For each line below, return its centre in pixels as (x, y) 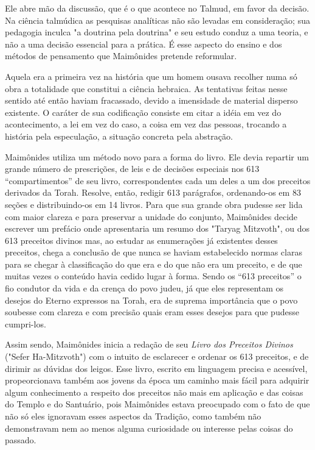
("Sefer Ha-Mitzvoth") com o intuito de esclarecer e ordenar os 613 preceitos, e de (157, 356)
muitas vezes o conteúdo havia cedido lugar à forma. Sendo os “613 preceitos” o (153, 276)
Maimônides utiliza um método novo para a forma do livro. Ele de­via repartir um (157, 156)
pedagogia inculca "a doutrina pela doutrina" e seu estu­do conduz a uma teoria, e (157, 32)
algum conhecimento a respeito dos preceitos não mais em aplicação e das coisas (154, 392)
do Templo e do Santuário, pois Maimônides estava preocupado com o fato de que (157, 404)
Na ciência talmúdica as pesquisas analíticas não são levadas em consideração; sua (157, 20)
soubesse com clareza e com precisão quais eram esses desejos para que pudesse (152, 312)
